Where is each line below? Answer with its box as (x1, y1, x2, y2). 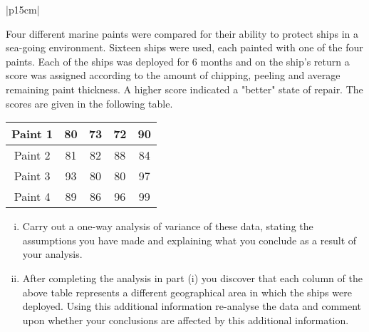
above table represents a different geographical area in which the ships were (22, 284, 352, 299)
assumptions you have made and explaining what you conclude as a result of (22, 232, 357, 247)
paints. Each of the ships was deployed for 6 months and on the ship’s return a (6, 53, 350, 68)
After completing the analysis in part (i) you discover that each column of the (22, 270, 363, 285)
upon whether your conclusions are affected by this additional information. (22, 312, 349, 327)
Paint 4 (14, 188, 51, 205)
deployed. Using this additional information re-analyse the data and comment (22, 299, 361, 313)
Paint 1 (11, 125, 53, 142)
